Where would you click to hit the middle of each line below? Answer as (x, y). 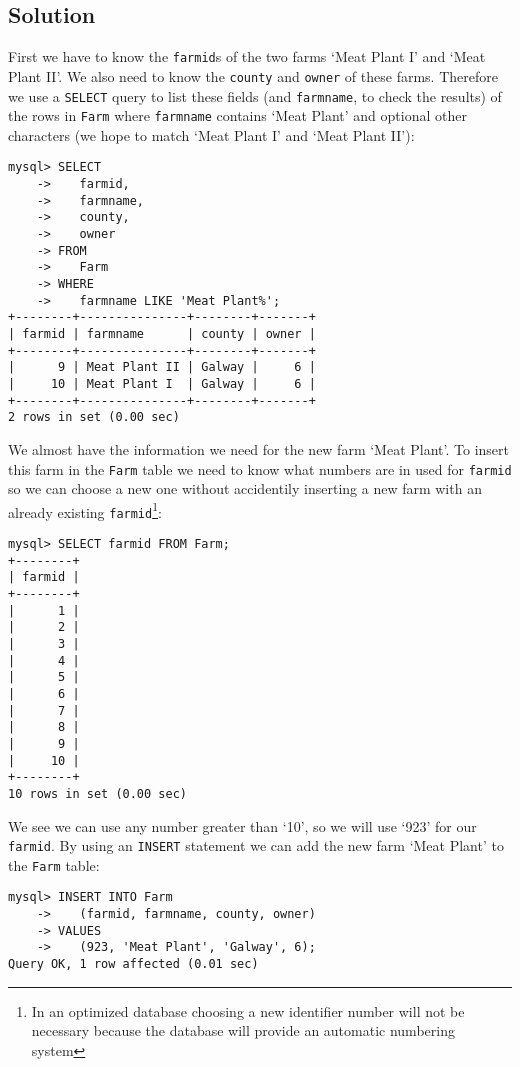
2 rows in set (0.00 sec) (94, 417)
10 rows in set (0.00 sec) (97, 793)
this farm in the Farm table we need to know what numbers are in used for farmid (260, 468)
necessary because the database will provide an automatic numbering (243, 1030)
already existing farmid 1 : (85, 510)
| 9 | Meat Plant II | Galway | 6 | (162, 367)
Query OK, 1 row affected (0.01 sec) (133, 964)
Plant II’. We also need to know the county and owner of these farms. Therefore (253, 75)
